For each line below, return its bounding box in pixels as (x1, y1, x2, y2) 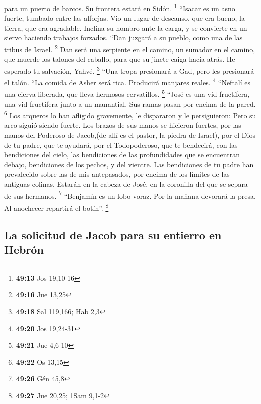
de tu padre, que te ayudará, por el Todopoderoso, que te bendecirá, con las (4, 139, 238, 150)
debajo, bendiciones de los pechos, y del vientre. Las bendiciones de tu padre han (4, 159, 254, 169)
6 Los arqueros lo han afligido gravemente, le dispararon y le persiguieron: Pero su (4, 109, 256, 120)
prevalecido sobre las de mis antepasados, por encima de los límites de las (4, 169, 230, 179)
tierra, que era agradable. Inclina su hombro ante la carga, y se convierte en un (4, 22, 247, 33)
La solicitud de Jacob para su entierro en (4, 227, 222, 242)
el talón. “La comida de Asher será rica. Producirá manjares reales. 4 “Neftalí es (4, 76, 251, 87)
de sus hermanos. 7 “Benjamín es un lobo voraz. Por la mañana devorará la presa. (4, 189, 256, 201)
